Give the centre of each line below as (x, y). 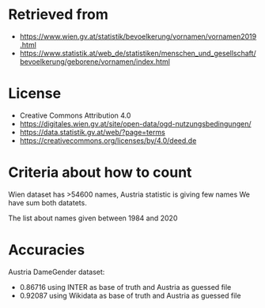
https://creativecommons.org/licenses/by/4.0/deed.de (108, 141)
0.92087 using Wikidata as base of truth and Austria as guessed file (130, 295)
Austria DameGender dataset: (57, 272)
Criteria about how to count (100, 173)
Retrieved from (59, 15)
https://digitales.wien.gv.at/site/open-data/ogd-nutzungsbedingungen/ (135, 123)
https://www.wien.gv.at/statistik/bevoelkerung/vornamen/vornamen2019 (138, 36)
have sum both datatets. (47, 202)
